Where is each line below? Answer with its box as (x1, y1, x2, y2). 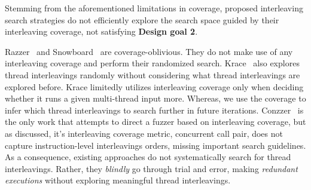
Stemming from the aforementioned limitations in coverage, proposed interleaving (5, 2, 303, 14)
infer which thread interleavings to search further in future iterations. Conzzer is (5, 103, 304, 116)
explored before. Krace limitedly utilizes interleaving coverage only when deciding (5, 80, 304, 93)
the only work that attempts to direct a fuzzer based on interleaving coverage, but (5, 115, 306, 128)
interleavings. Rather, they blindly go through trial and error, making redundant (5, 162, 298, 174)
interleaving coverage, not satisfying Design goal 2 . (5, 25, 198, 38)
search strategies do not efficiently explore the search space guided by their (5, 13, 279, 26)
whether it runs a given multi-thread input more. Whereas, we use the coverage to (5, 92, 306, 105)
